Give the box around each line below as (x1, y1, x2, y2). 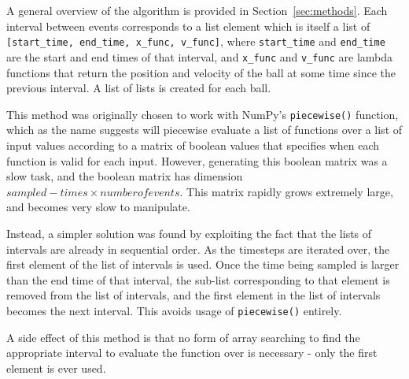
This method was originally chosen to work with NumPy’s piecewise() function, (6, 106, 399, 122)
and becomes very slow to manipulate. (6, 199, 190, 215)
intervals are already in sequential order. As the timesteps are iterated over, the (6, 240, 390, 257)
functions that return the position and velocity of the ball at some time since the (6, 64, 396, 80)
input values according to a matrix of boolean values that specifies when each (6, 136, 380, 153)
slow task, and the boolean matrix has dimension (6, 168, 243, 184)
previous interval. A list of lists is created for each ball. (6, 80, 271, 96)
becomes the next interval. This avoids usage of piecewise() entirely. (6, 302, 342, 318)
